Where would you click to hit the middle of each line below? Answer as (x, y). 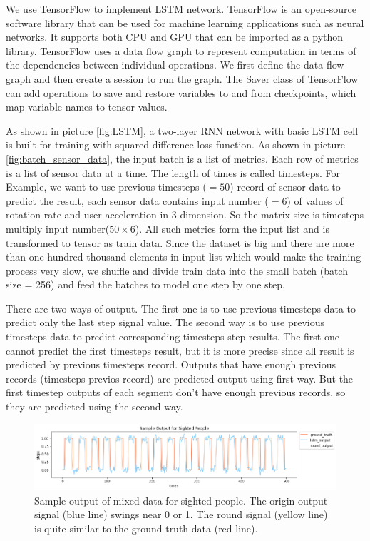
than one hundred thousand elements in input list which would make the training (184, 257)
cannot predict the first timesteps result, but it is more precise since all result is (180, 350)
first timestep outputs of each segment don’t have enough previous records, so (176, 392)
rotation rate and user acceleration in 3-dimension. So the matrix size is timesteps (185, 214)
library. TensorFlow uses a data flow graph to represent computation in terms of (181, 50)
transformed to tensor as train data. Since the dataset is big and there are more (180, 242)
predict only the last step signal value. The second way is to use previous (165, 322)
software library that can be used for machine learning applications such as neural (185, 22)
